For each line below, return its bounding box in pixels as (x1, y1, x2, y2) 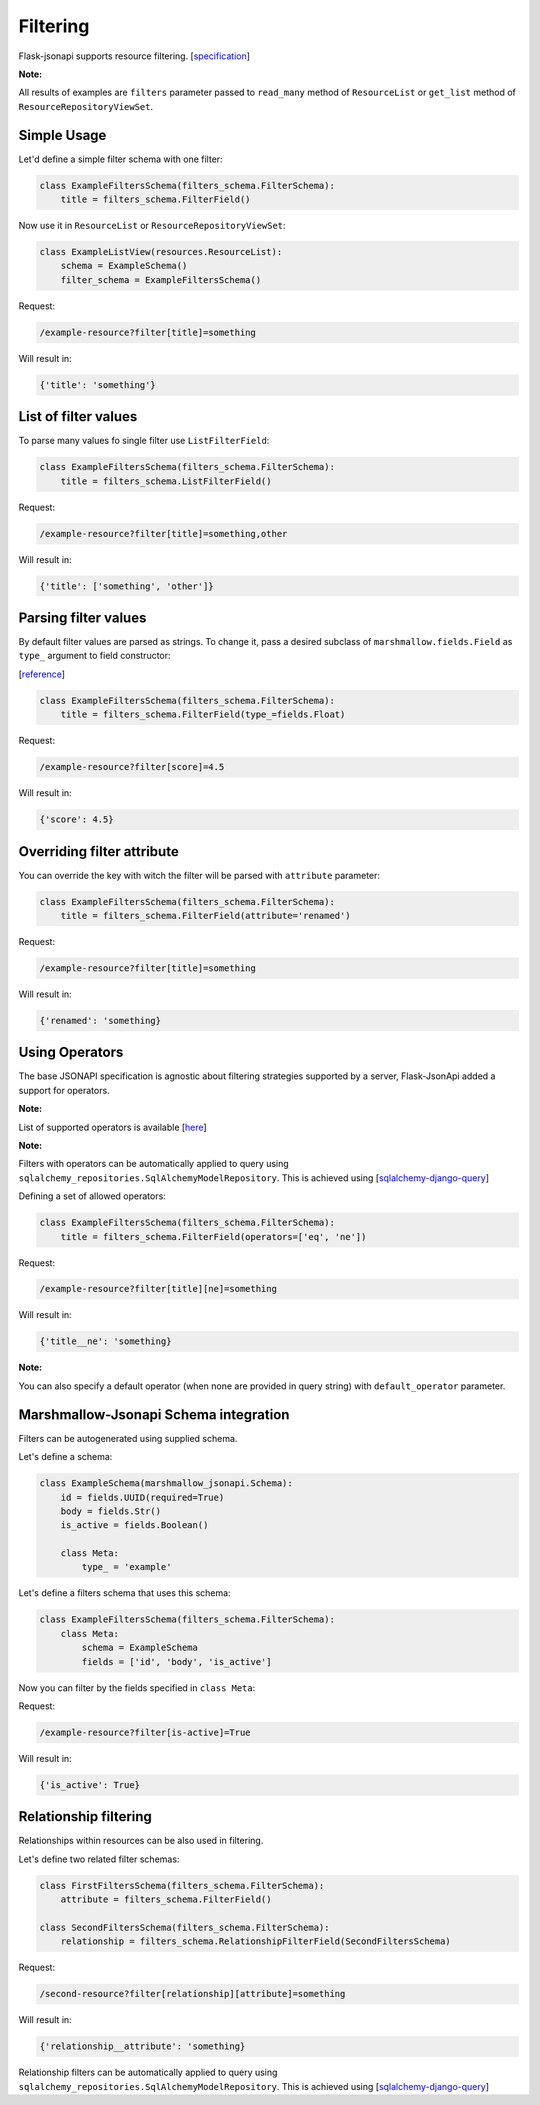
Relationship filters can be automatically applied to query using (18, 2066, 278, 2079)
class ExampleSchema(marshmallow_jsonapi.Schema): (39, 1478, 294, 1489)
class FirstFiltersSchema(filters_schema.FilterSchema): (39, 1880, 325, 1891)
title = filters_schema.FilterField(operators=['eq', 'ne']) (60, 1231, 367, 1242)
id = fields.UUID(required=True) (60, 1491, 225, 1503)
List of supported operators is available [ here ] (18, 1121, 207, 1133)
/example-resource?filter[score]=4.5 (39, 761, 225, 773)
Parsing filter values (18, 609, 147, 626)
